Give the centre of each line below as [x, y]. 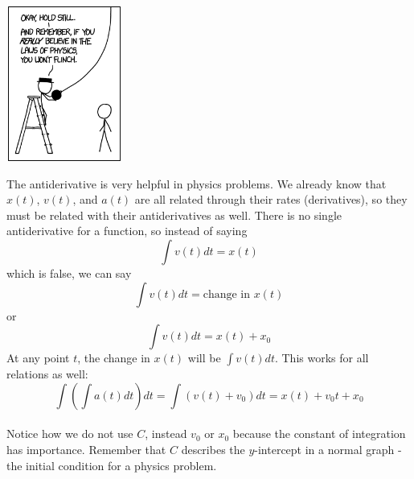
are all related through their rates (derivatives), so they [271, 199]
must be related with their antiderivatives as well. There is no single [174, 215]
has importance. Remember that [86, 449]
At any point [38, 358]
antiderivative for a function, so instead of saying [127, 231]
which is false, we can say [69, 273]
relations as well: [47, 374]
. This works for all [322, 358]
